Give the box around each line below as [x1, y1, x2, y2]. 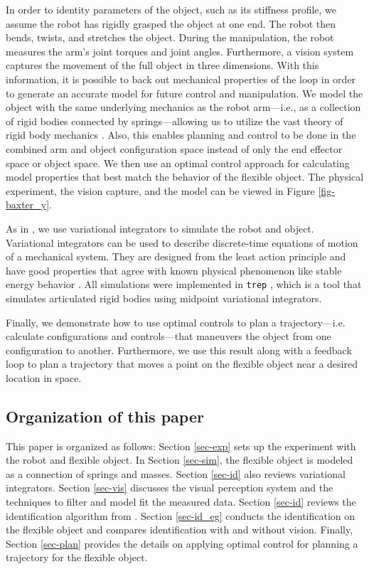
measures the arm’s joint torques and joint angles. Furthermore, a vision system [6, 43, 354, 58]
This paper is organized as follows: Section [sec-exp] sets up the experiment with [6, 438, 356, 453]
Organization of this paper [6, 405, 204, 427]
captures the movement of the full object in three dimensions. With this [6, 58, 319, 73]
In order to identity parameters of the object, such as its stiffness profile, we [6, 2, 337, 16]
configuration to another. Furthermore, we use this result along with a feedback [6, 342, 352, 357]
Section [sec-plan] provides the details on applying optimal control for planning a [6, 536, 358, 551]
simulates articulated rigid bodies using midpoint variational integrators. [6, 290, 322, 305]
